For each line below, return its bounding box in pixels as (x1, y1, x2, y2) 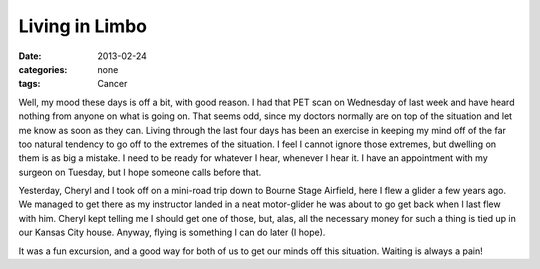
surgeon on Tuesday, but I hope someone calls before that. (18, 166, 262, 178)
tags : (18, 78, 41, 90)
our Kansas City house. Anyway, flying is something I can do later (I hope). (18, 226, 326, 239)
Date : (18, 50, 42, 62)
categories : (18, 63, 68, 75)
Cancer (97, 78, 128, 90)
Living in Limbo (18, 15, 147, 37)
